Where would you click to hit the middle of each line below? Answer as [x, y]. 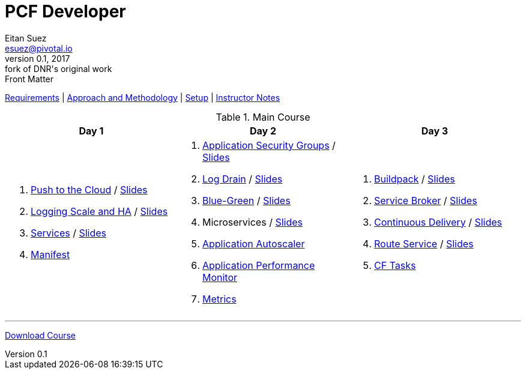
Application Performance [258, 265]
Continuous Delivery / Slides [438, 222]
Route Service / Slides [424, 243]
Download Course [40, 335]
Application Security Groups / [269, 145]
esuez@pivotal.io [39, 48]
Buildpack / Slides [414, 179]
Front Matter [29, 79]
